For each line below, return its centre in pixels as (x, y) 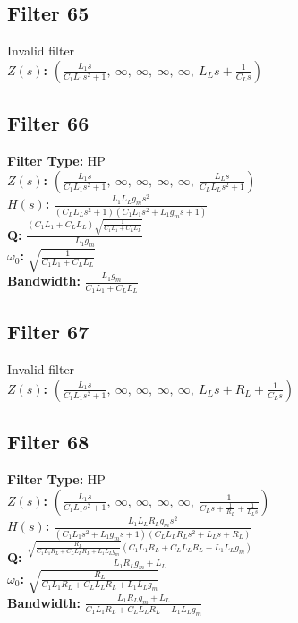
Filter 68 (48, 442)
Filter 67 (48, 332)
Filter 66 (48, 123)
